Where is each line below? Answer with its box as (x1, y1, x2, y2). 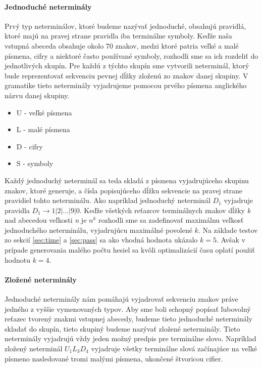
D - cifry (16, 141, 43, 151)
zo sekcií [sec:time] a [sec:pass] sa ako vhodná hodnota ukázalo (5, 234, 198, 245)
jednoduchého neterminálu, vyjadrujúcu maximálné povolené (5, 224, 192, 235)
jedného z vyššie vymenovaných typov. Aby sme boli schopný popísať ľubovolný (5, 303, 251, 314)
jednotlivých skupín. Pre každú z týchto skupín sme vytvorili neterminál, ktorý (5, 60, 249, 71)
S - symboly (16, 158, 54, 169)
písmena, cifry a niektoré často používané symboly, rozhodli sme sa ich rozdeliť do (5, 50, 258, 61)
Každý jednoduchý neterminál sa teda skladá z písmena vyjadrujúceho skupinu (5, 175, 249, 185)
